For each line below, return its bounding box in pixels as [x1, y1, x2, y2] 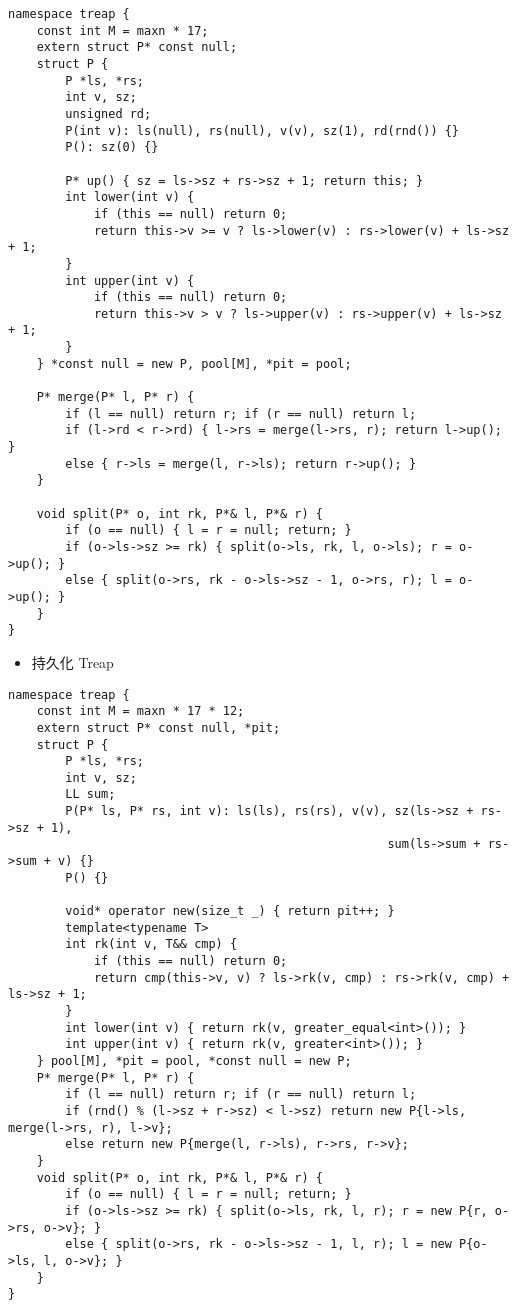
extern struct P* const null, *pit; [36, 720, 281, 735]
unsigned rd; [65, 106, 152, 121]
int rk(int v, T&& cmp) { [65, 937, 238, 952]
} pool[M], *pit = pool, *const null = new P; [36, 1053, 352, 1068]
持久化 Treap [31, 651, 114, 672]
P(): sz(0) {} [65, 140, 159, 155]
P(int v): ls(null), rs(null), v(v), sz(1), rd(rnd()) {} [65, 123, 460, 138]
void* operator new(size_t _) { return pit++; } [65, 904, 395, 919]
